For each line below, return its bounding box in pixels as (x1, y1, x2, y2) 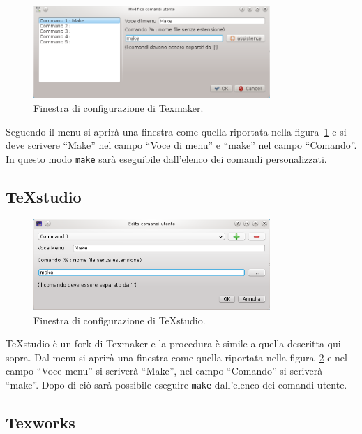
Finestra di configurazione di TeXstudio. (33, 312, 206, 327)
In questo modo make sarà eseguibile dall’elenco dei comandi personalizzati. (6, 151, 327, 166)
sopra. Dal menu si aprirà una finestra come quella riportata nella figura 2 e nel (6, 349, 347, 364)
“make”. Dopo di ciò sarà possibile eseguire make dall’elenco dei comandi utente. (6, 377, 347, 392)
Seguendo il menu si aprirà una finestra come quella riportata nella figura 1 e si (6, 124, 347, 138)
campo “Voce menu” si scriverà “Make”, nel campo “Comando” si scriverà (6, 363, 323, 378)
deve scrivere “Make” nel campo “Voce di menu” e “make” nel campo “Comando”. (6, 138, 357, 152)
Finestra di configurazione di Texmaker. (33, 100, 204, 115)
